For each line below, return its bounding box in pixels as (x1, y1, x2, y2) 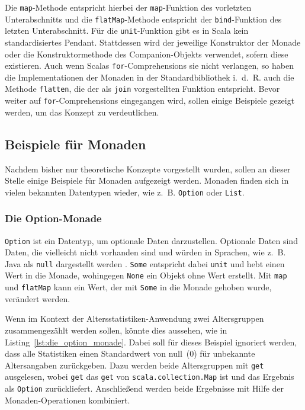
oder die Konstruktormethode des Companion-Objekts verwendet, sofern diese (5, 47, 288, 60)
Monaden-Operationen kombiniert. (5, 393, 130, 406)
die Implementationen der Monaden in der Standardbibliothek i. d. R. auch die (5, 71, 294, 83)
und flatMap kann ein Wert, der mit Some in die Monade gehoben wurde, (5, 281, 272, 293)
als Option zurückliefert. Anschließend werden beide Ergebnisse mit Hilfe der (5, 382, 284, 395)
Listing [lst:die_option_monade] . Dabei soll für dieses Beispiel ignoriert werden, (5, 335, 297, 348)
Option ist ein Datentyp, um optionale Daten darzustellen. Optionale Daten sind (5, 234, 298, 246)
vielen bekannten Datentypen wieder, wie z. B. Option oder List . (5, 185, 245, 198)
